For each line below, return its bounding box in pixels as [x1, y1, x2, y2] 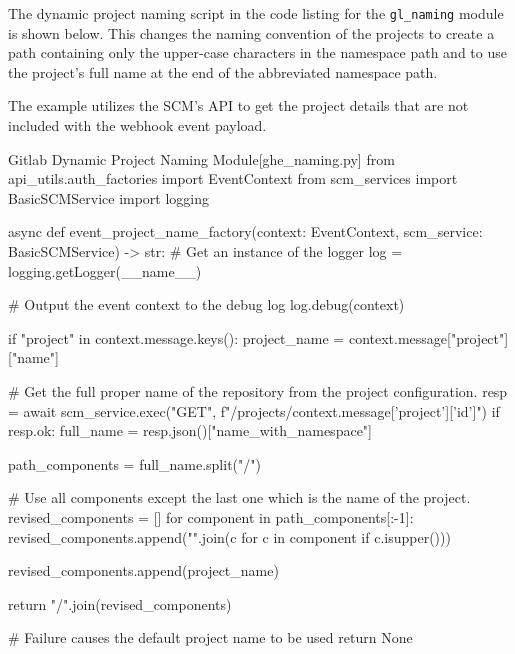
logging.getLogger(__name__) [8, 260, 202, 281]
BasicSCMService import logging [8, 187, 210, 208]
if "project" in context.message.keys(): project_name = [8, 327, 345, 348]
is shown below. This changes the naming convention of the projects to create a [8, 22, 495, 43]
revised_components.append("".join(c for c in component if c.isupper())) [8, 526, 451, 547]
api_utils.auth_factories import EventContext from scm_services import [8, 168, 458, 189]
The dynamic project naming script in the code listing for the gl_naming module [8, 3, 504, 23]
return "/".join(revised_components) [8, 593, 232, 614]
